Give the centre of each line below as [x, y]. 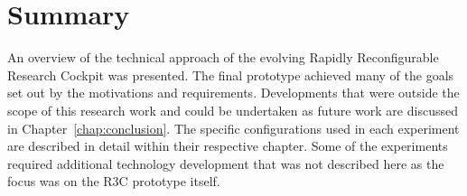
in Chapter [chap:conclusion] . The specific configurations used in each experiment [233, 128]
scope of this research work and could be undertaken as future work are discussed [233, 110]
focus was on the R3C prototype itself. [114, 181]
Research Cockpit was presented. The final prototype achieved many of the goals [231, 75]
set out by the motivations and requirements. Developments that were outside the [233, 93]
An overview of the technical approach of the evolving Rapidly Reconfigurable [223, 57]
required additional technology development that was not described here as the [226, 163]
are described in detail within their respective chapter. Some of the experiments [228, 146]
